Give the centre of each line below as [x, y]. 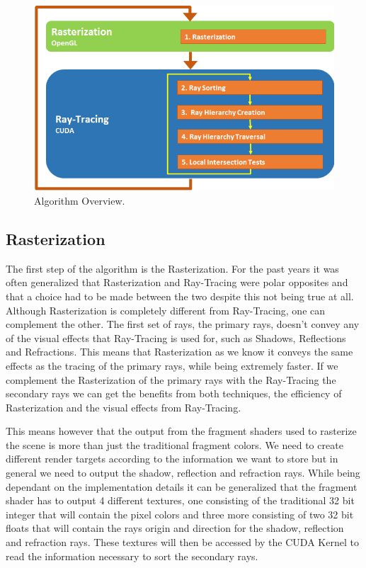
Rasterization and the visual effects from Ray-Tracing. [124, 407]
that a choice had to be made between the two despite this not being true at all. [180, 296]
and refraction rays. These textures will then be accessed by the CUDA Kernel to [182, 542]
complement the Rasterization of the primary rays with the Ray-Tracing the [171, 379]
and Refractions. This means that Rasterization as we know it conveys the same [179, 352]
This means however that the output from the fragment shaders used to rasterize [181, 431]
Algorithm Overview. [80, 200]
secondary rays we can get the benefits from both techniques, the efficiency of [174, 393]
